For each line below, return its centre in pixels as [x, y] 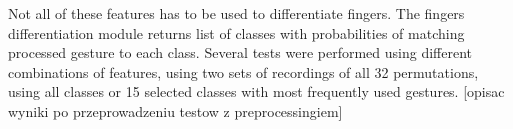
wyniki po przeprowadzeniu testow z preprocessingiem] [175, 110]
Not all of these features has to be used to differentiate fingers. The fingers [236, 13]
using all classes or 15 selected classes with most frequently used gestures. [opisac [256, 91]
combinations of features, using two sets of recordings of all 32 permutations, [243, 71]
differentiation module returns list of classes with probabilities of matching [236, 32]
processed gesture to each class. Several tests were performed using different [240, 52]
